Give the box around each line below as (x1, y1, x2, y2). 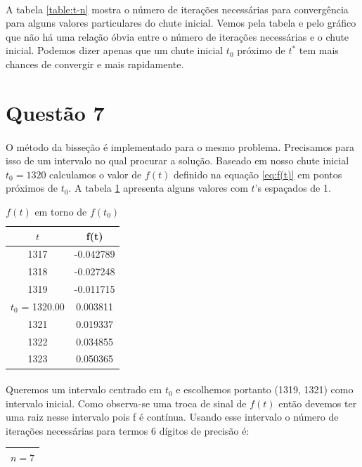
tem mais (299, 43, 339, 58)
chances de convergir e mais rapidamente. (6, 56, 184, 71)
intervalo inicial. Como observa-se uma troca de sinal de (6, 395, 247, 410)
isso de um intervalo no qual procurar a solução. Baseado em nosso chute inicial (6, 153, 349, 168)
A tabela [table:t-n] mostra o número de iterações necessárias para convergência (6, 1, 349, 16)
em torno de (34, 204, 87, 218)
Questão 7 (6, 98, 105, 126)
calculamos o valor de (49, 166, 142, 181)
